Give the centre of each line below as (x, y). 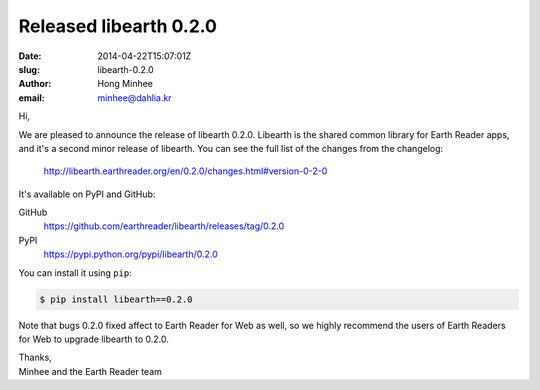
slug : (29, 69)
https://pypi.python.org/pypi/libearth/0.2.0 (131, 254)
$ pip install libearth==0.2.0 (116, 299)
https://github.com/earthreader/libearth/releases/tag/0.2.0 (164, 226)
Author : (35, 84)
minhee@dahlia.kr (134, 97)
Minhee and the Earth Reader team (90, 371)
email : (31, 97)
